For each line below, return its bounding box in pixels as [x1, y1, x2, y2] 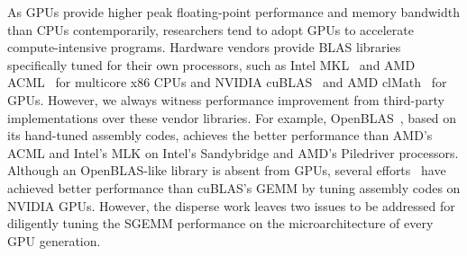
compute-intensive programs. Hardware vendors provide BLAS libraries [7, 38, 401, 57]
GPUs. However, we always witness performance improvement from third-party [7, 90, 445, 109]
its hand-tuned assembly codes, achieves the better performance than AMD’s [7, 126, 433, 145]
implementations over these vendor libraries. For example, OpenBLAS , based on [7, 108, 457, 127]
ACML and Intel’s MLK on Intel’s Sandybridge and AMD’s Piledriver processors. [7, 143, 459, 162]
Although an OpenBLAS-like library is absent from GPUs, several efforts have [7, 161, 446, 180]
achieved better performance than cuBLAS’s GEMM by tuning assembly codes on [7, 178, 461, 197]
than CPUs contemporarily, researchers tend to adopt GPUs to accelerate [7, 20, 414, 39]
